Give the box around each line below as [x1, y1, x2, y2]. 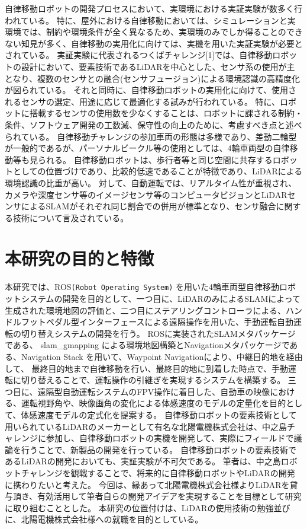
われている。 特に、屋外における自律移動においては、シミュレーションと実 [5, 14, 296, 26]
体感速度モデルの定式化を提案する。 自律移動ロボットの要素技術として [21, 409, 297, 420]
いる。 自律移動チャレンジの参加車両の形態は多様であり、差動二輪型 [29, 130, 297, 142]
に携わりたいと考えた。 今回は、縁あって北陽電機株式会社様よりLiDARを [5, 478, 290, 490]
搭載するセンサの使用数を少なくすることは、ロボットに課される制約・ [29, 107, 303, 119]
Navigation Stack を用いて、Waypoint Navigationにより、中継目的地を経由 [21, 350, 303, 363]
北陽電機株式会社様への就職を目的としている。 [21, 513, 203, 525]
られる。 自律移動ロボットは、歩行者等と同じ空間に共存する [37, 153, 273, 165]
